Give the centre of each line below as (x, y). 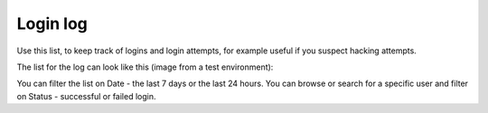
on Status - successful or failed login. (86, 96)
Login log (52, 24)
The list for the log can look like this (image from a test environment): (145, 67)
